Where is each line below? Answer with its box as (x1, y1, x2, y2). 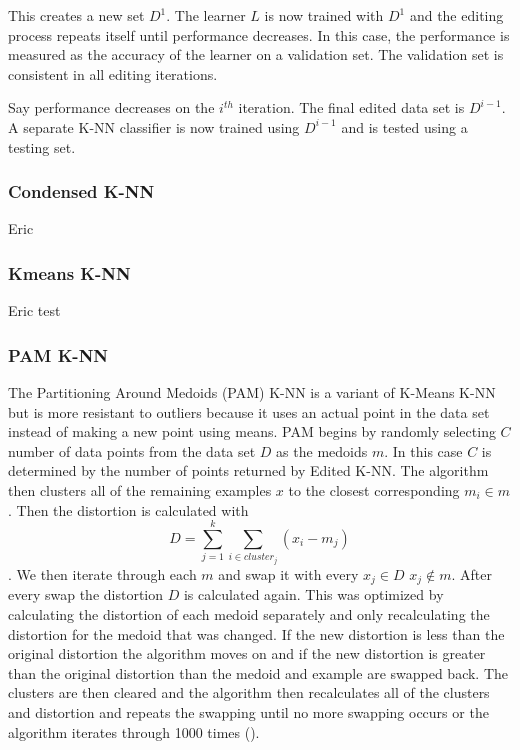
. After (451, 563, 493, 584)
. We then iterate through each (8, 563, 197, 584)
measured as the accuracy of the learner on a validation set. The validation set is (8, 44, 504, 65)
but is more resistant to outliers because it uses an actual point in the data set (8, 401, 490, 422)
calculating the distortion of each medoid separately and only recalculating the (8, 603, 490, 624)
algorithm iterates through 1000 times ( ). (8, 721, 260, 742)
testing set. (8, 136, 76, 157)
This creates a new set (8, 5, 145, 25)
